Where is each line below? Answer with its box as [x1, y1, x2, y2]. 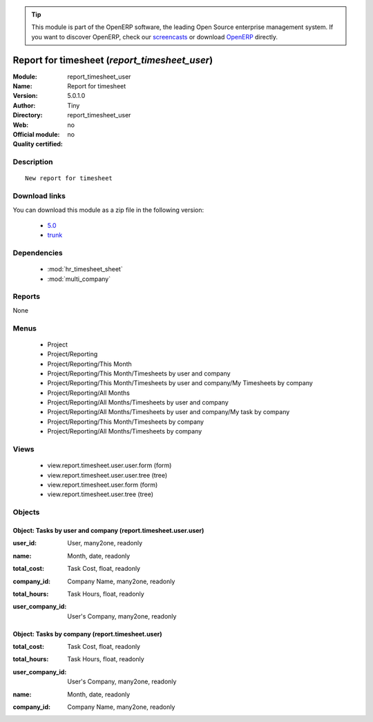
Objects [12, 507, 40, 517]
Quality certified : [12, 140, 64, 148]
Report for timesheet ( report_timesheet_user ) [12, 54, 213, 66]
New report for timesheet [25, 175, 113, 182]
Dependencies [12, 248, 64, 258]
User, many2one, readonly [67, 539, 143, 547]
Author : [12, 101, 36, 110]
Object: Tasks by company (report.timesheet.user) [12, 630, 162, 638]
